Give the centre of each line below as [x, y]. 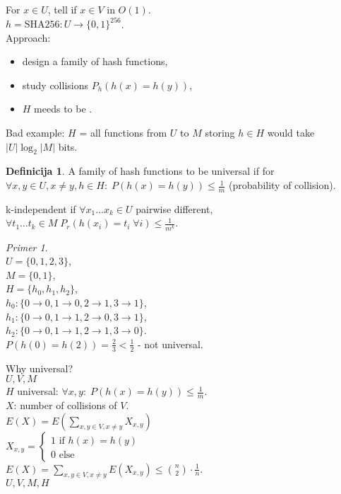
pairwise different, [174, 208]
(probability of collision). [282, 185]
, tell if [62, 9]
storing [220, 133]
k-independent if [41, 208]
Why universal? [40, 368]
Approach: [28, 37]
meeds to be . [63, 109]
